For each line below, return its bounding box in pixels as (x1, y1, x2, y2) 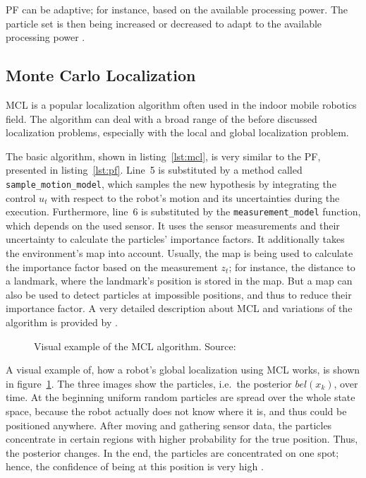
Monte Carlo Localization (6, 64, 196, 86)
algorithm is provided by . (6, 315, 118, 330)
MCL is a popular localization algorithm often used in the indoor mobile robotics (6, 97, 357, 112)
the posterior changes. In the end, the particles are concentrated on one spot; (6, 445, 339, 460)
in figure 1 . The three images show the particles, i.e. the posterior (6, 376, 292, 390)
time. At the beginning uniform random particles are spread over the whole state (6, 390, 355, 405)
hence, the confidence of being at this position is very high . (6, 459, 264, 474)
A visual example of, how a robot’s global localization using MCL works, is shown (6, 362, 360, 377)
